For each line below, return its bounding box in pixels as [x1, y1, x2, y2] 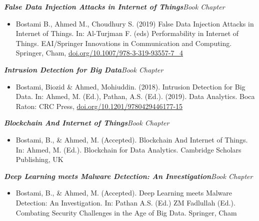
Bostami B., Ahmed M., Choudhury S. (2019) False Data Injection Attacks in [15, 18, 254, 28]
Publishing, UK [15, 154, 63, 164]
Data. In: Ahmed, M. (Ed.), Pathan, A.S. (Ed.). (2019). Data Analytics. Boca [15, 91, 255, 101]
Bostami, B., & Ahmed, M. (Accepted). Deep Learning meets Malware [15, 187, 232, 198]
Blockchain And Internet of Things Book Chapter [4, 117, 169, 128]
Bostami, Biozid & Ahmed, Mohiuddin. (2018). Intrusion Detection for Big [15, 81, 245, 91]
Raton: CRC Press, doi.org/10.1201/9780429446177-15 [15, 100, 183, 111]
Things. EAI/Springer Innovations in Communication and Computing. [15, 37, 232, 48]
